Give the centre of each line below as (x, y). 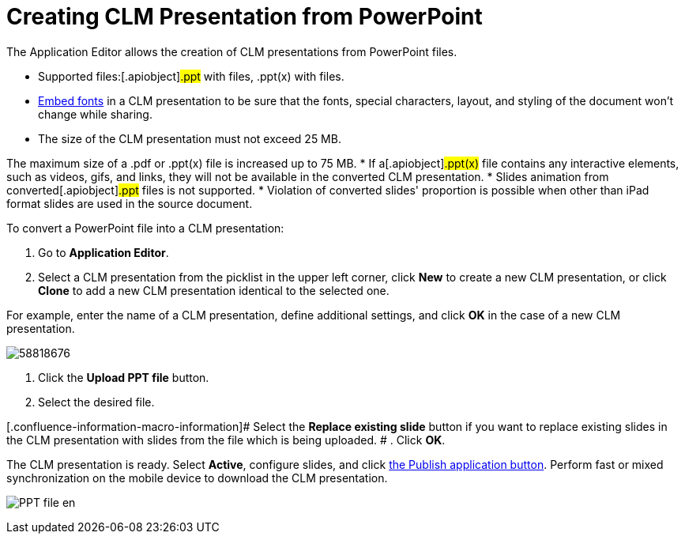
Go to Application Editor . (104, 252)
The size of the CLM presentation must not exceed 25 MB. (190, 138)
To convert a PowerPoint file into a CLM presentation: (145, 228)
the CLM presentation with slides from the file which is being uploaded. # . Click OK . (226, 440)
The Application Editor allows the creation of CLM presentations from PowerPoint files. (232, 51)
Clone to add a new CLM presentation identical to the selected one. (214, 290)
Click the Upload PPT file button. (124, 377)
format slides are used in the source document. (130, 203)
